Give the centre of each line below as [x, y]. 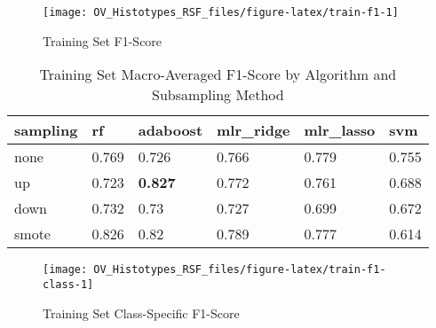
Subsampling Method [218, 95]
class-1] [68, 284]
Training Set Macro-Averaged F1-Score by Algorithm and [218, 74]
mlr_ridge [254, 130]
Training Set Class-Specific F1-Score [141, 312]
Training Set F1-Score [103, 40]
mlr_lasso [340, 130]
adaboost [170, 130]
